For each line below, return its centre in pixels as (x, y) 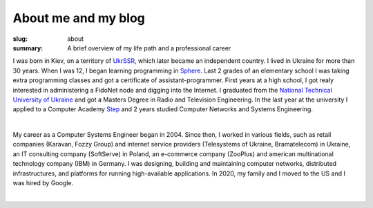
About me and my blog (79, 18)
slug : (20, 39)
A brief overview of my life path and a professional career (149, 48)
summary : (28, 48)
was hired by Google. (43, 183)
